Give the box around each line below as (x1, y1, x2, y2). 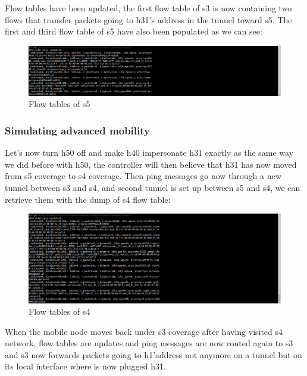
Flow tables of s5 (29, 98, 90, 110)
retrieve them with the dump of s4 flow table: (5, 193, 171, 205)
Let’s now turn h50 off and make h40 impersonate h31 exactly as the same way (5, 146, 294, 159)
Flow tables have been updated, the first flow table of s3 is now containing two (5, 2, 292, 14)
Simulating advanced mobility (5, 123, 150, 137)
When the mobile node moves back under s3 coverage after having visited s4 (5, 325, 283, 337)
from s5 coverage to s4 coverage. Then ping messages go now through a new (5, 170, 281, 182)
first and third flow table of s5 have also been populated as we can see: (5, 25, 262, 37)
